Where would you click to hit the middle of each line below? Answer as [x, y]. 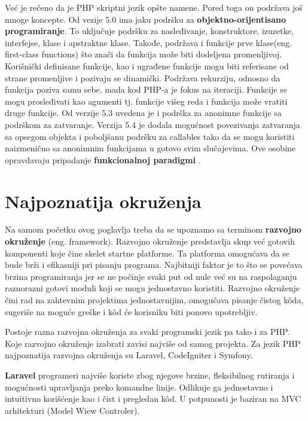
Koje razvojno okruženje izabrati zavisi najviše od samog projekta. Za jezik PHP [153, 343]
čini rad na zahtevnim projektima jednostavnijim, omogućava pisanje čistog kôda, [154, 300]
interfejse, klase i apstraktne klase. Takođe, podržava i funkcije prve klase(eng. [149, 42]
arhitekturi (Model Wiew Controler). [72, 410]
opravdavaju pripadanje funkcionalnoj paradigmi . [103, 159]
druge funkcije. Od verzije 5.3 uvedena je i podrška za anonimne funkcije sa [143, 113]
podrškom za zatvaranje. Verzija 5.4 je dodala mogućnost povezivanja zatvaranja [153, 124]
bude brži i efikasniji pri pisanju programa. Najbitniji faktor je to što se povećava [154, 265]
